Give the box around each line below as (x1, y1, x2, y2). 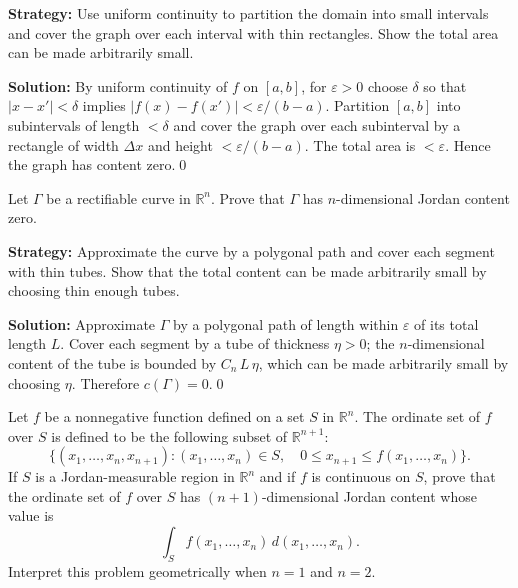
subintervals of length (8, 114, 140, 135)
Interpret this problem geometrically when (8, 560, 267, 581)
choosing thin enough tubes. (8, 280, 180, 301)
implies (82, 95, 126, 116)
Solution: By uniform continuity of (8, 75, 228, 96)
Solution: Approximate (8, 313, 156, 334)
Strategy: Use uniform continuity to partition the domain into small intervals (8, 3, 489, 23)
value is (8, 505, 54, 526)
